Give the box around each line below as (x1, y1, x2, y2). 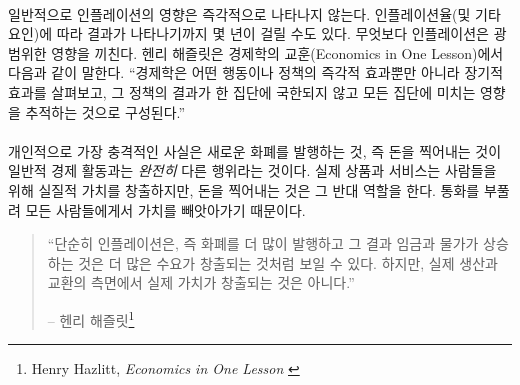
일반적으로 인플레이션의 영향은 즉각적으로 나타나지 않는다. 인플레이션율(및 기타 (8, 3, 501, 24)
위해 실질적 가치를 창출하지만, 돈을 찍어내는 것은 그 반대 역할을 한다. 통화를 (8, 179, 480, 200)
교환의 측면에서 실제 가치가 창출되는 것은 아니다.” (47, 272, 355, 293)
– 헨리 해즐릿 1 (47, 306, 135, 330)
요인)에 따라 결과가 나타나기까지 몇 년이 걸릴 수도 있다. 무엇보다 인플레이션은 (8, 23, 489, 44)
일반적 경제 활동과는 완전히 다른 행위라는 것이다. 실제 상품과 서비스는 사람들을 (8, 160, 497, 181)
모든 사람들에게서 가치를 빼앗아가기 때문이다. (25, 199, 306, 220)
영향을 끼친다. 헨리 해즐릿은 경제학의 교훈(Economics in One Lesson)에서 (51, 42, 504, 63)
